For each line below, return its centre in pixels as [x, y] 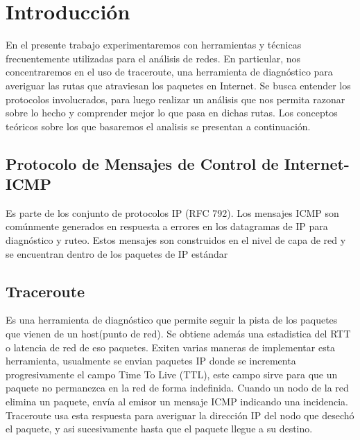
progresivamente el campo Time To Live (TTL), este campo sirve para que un [172, 374]
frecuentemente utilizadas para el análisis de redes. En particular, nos [153, 58]
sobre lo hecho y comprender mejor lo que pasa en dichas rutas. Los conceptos [172, 113]
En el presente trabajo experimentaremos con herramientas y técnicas [154, 45]
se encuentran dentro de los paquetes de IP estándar [117, 253]
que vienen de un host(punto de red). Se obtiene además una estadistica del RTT [178, 334]
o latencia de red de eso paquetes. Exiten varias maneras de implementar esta [171, 347]
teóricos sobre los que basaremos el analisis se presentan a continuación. [158, 126]
